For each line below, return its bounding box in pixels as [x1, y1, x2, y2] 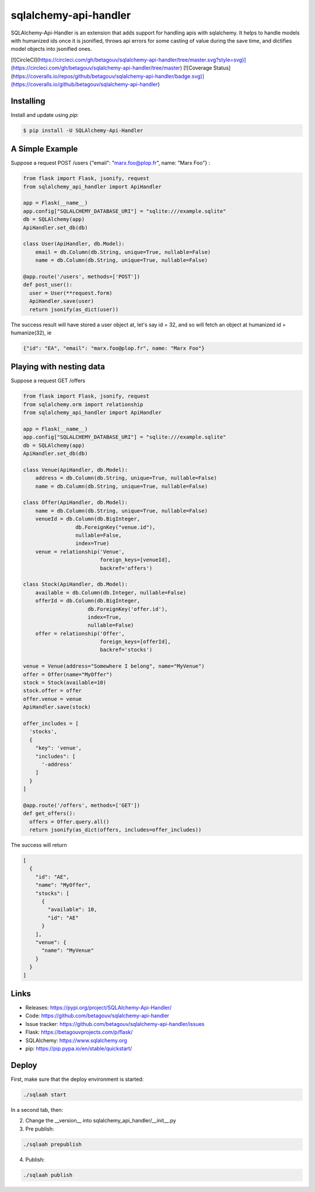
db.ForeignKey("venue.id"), [75, 524, 156, 530]
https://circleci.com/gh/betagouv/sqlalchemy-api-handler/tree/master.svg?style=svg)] [38, 56, 246, 63]
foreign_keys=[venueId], [100, 557, 171, 564]
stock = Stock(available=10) [23, 679, 107, 686]
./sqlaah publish [23, 1172, 73, 1178]
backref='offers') [100, 565, 153, 571]
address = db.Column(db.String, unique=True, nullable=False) [35, 475, 217, 482]
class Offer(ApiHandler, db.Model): [23, 499, 128, 506]
